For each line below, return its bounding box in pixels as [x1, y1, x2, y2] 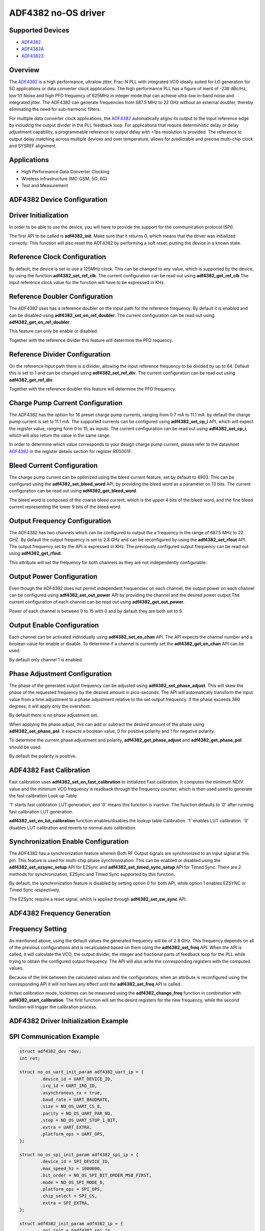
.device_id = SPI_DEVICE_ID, [40, 1159, 110, 1165]
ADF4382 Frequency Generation [9, 909, 111, 917]
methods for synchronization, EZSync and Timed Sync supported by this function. [9, 871, 175, 877]
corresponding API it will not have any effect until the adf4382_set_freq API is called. [9, 981, 182, 987]
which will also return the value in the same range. [9, 432, 111, 438]
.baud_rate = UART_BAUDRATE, [40, 1097, 110, 1102]
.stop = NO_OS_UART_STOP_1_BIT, [40, 1118, 118, 1123]
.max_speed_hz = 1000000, [40, 1166, 103, 1171]
